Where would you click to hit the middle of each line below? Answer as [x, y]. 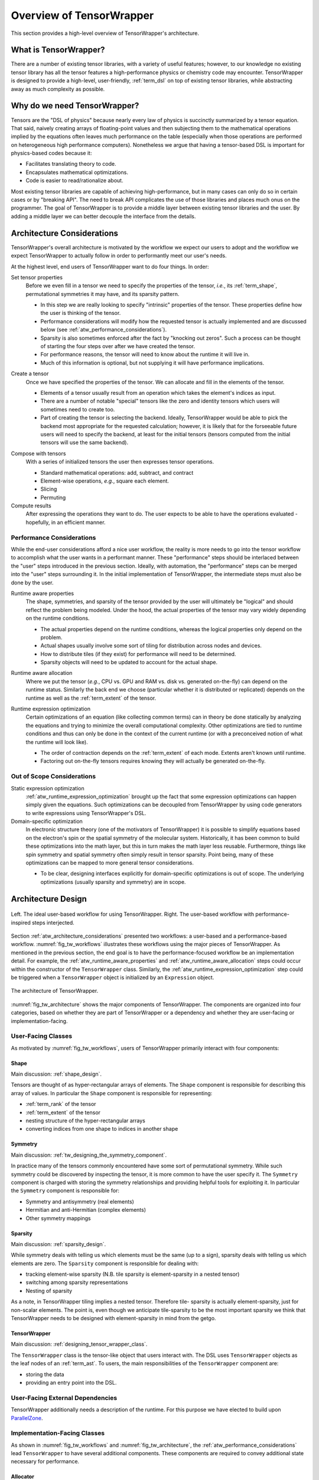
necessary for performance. [45, 1462]
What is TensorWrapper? [58, 50]
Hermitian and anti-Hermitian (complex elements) [86, 1210]
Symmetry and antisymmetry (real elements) [80, 1201]
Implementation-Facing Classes [58, 1433]
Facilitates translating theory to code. [71, 164]
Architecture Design [49, 899]
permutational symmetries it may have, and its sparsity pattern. [102, 294]
